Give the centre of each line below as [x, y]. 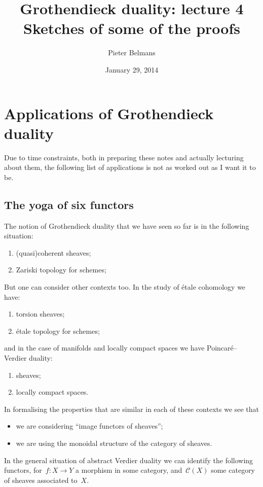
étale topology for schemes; [58, 331]
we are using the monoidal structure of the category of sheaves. [114, 443]
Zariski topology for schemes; [61, 270]
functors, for [23, 470]
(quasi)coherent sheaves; [53, 252]
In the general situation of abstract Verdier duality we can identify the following [129, 460]
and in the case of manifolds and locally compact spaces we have [104, 348]
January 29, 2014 [132, 69]
